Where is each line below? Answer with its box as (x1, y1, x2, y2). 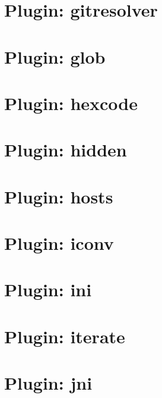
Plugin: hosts (4, 184, 113, 208)
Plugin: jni (4, 371, 93, 395)
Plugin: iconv (4, 231, 114, 255)
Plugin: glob (4, 44, 106, 68)
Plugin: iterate (4, 324, 125, 348)
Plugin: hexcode (4, 90, 138, 115)
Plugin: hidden (4, 137, 127, 162)
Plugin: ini (4, 277, 92, 302)
